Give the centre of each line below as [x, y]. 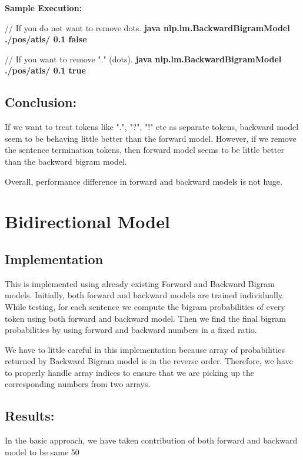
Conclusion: [41, 102]
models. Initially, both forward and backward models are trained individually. [144, 295]
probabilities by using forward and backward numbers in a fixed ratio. [131, 330]
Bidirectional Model [87, 221]
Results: [30, 416]
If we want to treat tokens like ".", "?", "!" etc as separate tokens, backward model [152, 127]
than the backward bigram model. [66, 161]
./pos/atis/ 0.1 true [45, 70]
